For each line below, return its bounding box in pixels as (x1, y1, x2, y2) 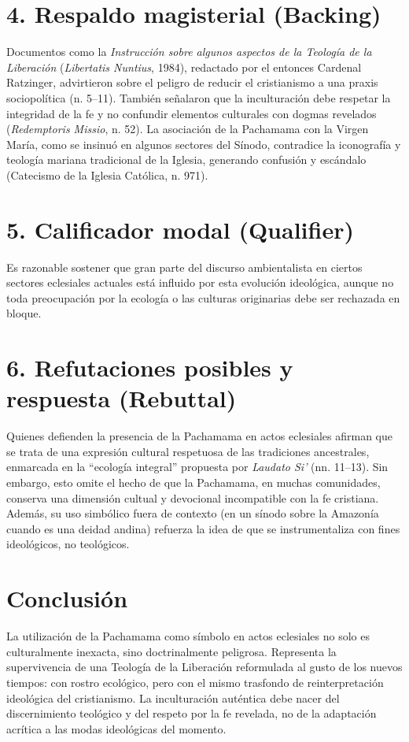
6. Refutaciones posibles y (6, 351, 293, 384)
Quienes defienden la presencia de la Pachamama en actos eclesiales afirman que (6, 428, 392, 444)
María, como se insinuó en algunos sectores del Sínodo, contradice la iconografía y (6, 135, 401, 152)
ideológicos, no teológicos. (6, 536, 130, 552)
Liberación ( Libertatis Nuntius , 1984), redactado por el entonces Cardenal (6, 58, 362, 75)
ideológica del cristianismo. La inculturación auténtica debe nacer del (6, 689, 340, 706)
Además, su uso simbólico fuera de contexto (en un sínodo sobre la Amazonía (6, 505, 379, 521)
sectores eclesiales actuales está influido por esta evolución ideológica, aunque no (6, 274, 394, 291)
